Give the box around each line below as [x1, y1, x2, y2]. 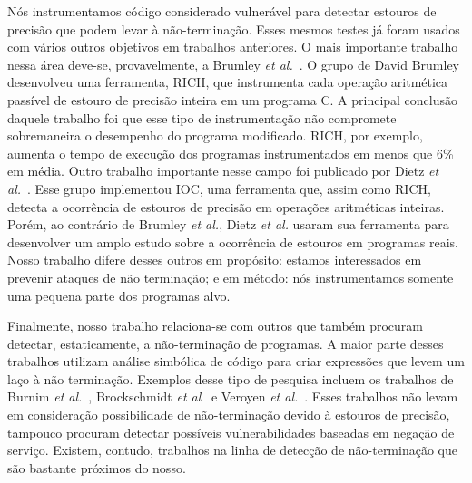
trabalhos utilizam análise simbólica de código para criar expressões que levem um [7, 352, 465, 371]
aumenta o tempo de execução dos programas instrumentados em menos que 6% [7, 143, 454, 162]
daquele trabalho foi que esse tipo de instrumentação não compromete [7, 108, 397, 127]
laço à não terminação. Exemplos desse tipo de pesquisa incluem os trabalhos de [7, 369, 454, 388]
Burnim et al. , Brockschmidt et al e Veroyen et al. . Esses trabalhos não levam [7, 387, 458, 406]
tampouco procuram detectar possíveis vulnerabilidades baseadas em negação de [7, 422, 455, 441]
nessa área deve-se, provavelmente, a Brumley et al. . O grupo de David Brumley [7, 54, 459, 73]
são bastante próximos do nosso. [7, 458, 186, 477]
